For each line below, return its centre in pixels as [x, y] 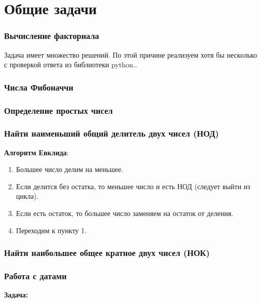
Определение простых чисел [59, 110]
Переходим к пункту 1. [51, 230]
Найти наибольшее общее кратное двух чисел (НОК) [107, 253]
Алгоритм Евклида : [36, 152]
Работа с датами [35, 276]
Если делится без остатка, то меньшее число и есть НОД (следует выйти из [133, 186]
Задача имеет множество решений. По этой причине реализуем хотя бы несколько [131, 54]
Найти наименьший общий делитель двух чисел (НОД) [111, 133]
